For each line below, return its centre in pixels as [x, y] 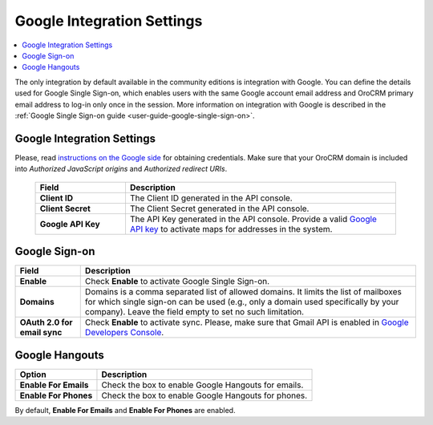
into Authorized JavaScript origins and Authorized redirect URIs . [121, 169]
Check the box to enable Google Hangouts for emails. [202, 385]
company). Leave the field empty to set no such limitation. [194, 312]
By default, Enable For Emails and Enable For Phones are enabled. [125, 410]
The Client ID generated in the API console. [211, 198]
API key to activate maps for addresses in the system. [231, 229]
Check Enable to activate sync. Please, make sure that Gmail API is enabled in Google [247, 322]
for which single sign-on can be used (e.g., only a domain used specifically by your [242, 302]
